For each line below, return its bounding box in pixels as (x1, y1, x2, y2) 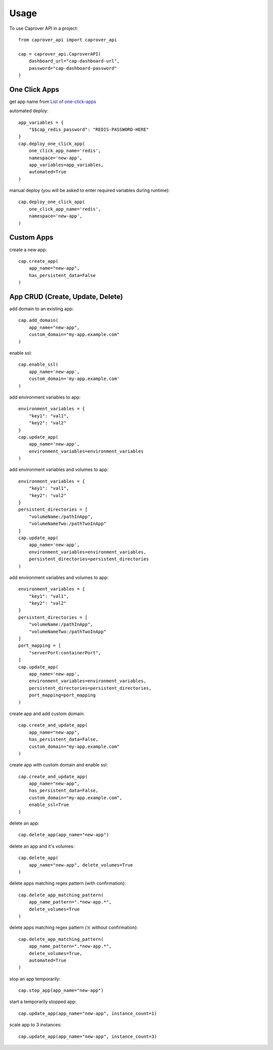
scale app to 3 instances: (9, 1022, 62, 1028)
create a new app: (9, 247, 48, 253)
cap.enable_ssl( (18, 362, 59, 367)
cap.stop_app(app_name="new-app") (18, 988, 104, 993)
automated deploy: (9, 108, 49, 114)
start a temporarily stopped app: (9, 998, 77, 1005)
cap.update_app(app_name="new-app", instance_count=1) (18, 1011, 157, 1016)
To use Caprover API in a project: (9, 25, 78, 31)
